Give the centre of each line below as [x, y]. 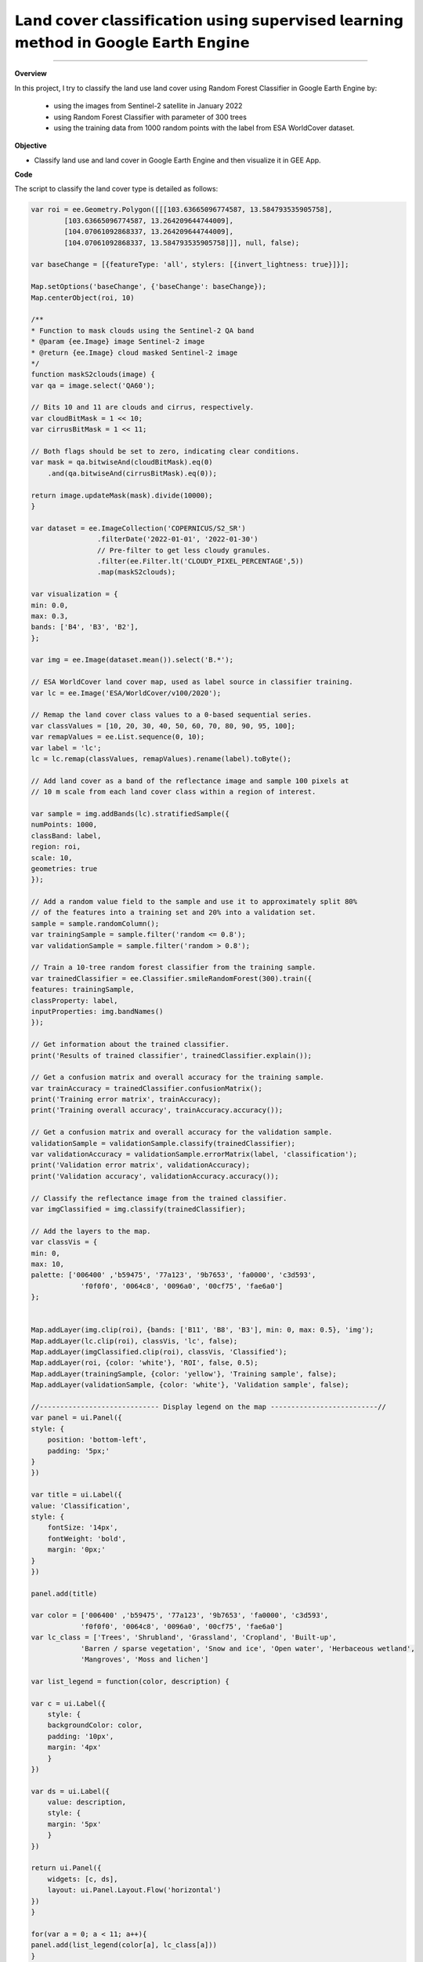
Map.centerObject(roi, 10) [83, 297]
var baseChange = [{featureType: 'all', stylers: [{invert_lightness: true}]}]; [190, 264]
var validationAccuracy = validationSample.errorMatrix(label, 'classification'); [194, 1154]
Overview [31, 74]
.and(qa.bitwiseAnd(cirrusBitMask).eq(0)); [132, 473]
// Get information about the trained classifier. [130, 1045]
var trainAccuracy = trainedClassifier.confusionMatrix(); [146, 1088]
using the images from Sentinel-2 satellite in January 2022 [148, 106]
